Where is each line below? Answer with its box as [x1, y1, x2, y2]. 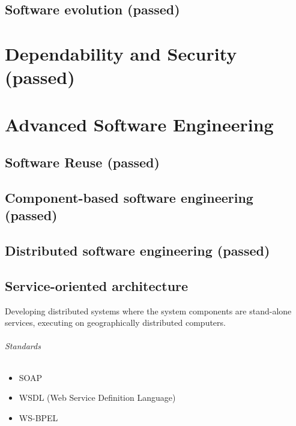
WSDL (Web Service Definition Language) [19, 391, 176, 404]
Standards [5, 340, 41, 352]
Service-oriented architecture [5, 276, 189, 295]
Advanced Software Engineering [5, 112, 274, 136]
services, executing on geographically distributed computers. [5, 316, 226, 329]
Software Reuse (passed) [5, 153, 160, 172]
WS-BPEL [19, 411, 58, 424]
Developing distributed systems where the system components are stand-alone [5, 304, 292, 317]
